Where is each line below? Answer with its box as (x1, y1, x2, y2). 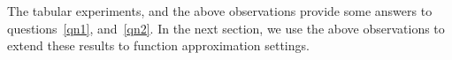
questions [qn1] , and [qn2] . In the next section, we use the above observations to (7, 19, 445, 37)
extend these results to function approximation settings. (7, 36, 310, 55)
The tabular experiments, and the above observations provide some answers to (7, 2, 433, 19)
